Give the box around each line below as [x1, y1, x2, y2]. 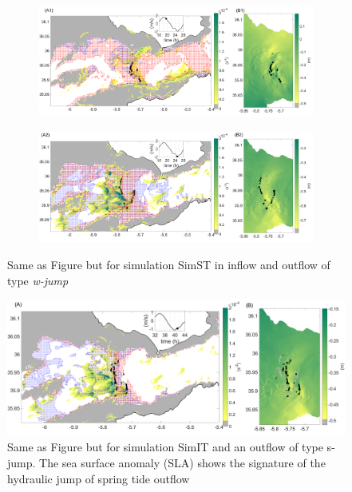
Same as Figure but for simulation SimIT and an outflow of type [7, 438, 323, 455]
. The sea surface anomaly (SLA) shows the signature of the [32, 454, 326, 470]
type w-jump [7, 272, 69, 288]
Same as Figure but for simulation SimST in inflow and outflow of [7, 256, 330, 272]
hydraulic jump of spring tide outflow [7, 470, 190, 486]
